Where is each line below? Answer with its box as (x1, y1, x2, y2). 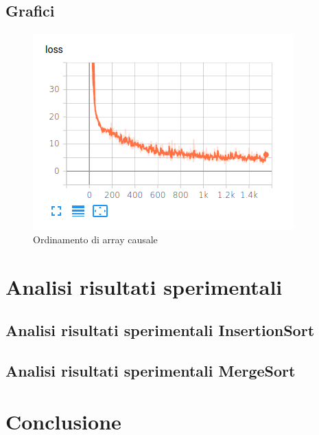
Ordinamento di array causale (33, 232, 158, 246)
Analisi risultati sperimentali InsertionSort (5, 320, 315, 341)
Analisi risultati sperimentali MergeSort (5, 359, 296, 381)
